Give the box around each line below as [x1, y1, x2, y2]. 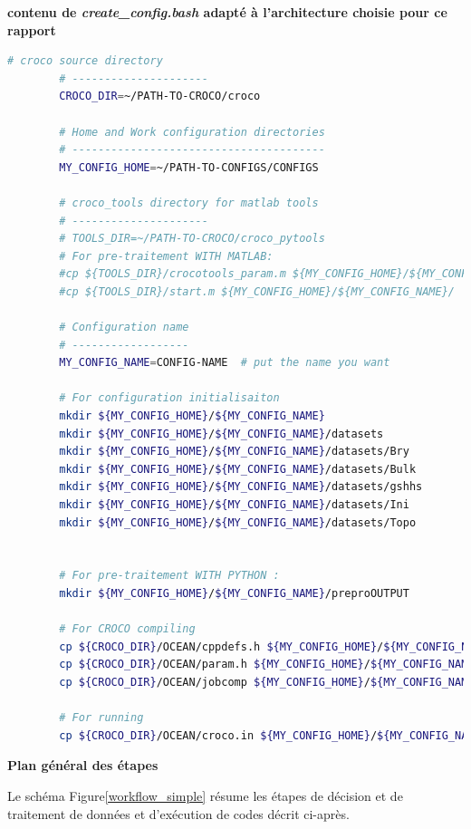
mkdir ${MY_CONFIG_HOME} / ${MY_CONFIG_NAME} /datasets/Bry [59, 445, 409, 458]
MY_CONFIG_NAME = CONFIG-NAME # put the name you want [59, 356, 390, 370]
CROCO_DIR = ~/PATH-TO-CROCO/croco [59, 90, 261, 103]
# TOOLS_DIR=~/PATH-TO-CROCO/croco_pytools [59, 232, 325, 246]
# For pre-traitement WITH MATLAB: [59, 249, 274, 263]
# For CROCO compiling [59, 622, 196, 636]
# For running [59, 711, 144, 725]
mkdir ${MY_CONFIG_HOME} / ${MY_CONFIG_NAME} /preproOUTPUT [59, 587, 409, 600]
